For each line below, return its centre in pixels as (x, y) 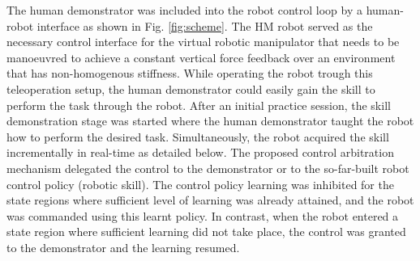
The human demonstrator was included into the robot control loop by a (184, 10)
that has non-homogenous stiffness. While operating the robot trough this (190, 73)
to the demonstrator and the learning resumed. (123, 247)
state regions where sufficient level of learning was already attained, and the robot (210, 200)
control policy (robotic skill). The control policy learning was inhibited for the (200, 184)
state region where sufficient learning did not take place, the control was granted (206, 232)
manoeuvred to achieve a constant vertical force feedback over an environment (201, 57)
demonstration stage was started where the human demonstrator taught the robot (210, 121)
